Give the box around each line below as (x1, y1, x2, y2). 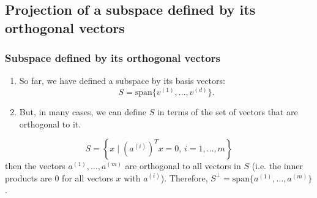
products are (5, 171, 52, 184)
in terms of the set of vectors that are (157, 105, 298, 118)
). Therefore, (160, 171, 208, 184)
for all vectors (62, 171, 113, 184)
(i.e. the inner (252, 159, 303, 172)
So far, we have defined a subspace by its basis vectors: (19, 74, 225, 87)
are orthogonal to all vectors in (125, 159, 241, 172)
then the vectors (5, 159, 65, 172)
